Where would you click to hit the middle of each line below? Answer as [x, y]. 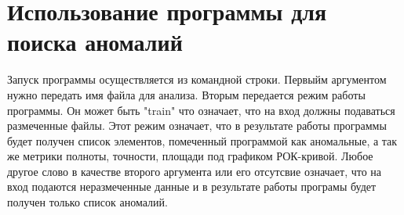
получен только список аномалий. [87, 202]
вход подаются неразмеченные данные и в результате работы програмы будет [192, 186]
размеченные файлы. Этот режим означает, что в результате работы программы [197, 125]
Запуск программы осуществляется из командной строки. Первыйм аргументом [197, 79]
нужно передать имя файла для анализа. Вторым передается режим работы [186, 94]
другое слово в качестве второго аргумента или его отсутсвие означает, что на [195, 171]
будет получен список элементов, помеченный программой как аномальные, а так [202, 140]
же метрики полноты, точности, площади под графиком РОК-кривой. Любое [190, 156]
